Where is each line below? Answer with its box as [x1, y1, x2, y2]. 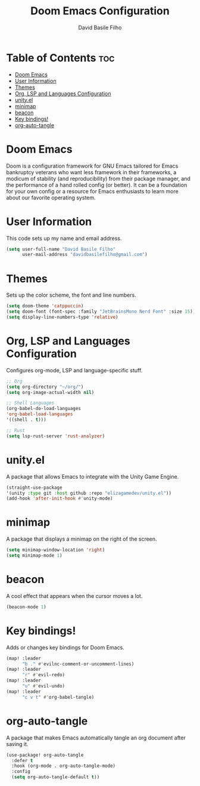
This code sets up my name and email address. [6, 235, 122, 242]
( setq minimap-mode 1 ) [6, 553, 62, 559]
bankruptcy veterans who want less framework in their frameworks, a [6, 168, 177, 175]
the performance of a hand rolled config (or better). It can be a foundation [6, 181, 187, 189]
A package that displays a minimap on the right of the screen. [6, 535, 157, 543]
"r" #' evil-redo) [21, 672, 65, 678]
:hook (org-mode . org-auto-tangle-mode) [11, 763, 116, 769]
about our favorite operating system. [6, 194, 96, 201]
